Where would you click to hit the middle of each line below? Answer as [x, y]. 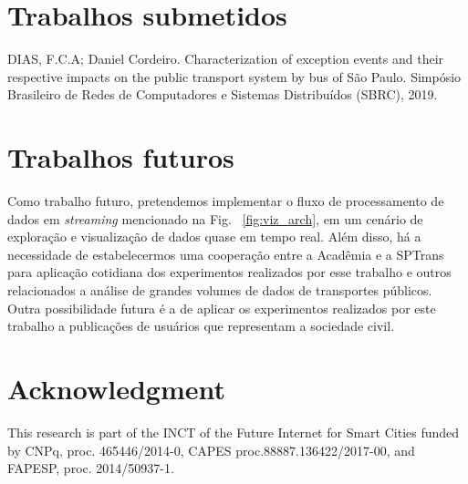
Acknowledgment [116, 388]
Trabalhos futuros [121, 157]
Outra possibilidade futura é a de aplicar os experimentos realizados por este [222, 308]
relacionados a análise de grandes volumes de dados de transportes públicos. [220, 290]
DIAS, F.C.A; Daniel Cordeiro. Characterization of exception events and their [226, 59]
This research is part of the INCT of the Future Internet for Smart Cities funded [234, 432]
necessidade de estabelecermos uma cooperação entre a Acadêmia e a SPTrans [226, 254]
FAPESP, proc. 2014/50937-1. [91, 468]
